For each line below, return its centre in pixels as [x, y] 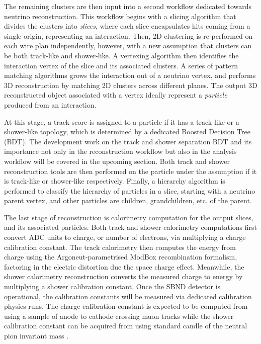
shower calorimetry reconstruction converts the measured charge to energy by [123, 276]
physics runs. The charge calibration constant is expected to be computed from [126, 306]
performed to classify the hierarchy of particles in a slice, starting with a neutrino [130, 190]
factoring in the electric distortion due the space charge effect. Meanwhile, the [124, 266]
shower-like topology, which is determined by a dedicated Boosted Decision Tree [127, 132]
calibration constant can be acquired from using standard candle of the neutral [126, 326]
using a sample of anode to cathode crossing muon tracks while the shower [119, 316]
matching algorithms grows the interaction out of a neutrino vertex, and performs [130, 75]
